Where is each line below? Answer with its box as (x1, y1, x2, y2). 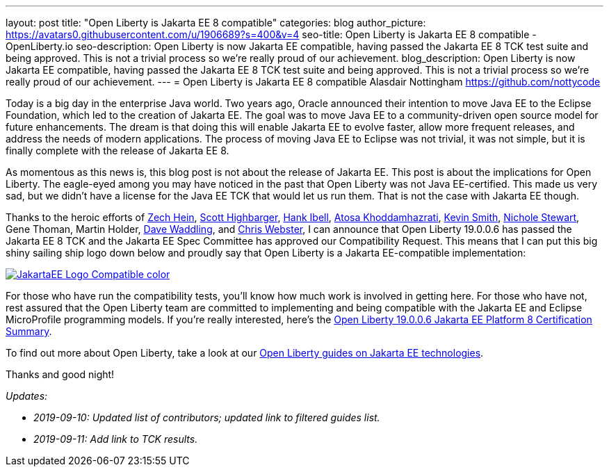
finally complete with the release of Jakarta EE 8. (6, 145, 229, 156)
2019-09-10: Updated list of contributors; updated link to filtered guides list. (33, 412, 380, 423)
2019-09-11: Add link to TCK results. (33, 433, 198, 445)
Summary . (6, 325, 52, 337)
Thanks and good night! (6, 368, 115, 380)
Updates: (6, 390, 48, 402)
